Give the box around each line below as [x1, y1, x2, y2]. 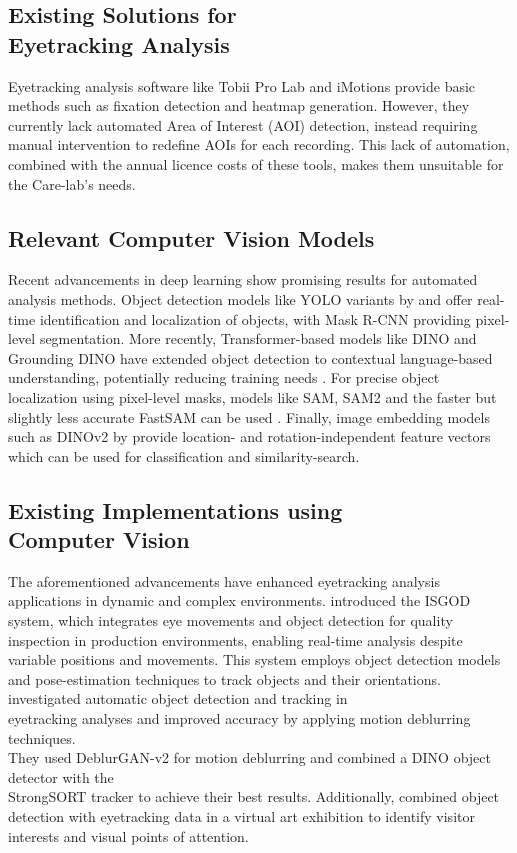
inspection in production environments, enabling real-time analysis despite [8, 629, 463, 650]
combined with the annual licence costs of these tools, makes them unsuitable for [8, 153, 504, 174]
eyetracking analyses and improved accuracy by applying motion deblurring [8, 708, 471, 729]
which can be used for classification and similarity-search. [8, 445, 360, 466]
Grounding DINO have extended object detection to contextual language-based [8, 347, 493, 368]
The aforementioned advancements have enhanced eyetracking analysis [8, 570, 440, 591]
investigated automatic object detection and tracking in [8, 688, 348, 709]
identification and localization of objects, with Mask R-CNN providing [39, 308, 471, 329]
